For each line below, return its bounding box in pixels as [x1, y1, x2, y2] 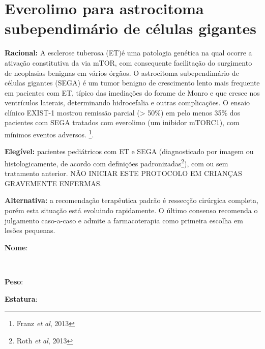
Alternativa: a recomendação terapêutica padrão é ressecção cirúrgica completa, [5, 195, 258, 206]
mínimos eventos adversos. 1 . [5, 128, 94, 139]
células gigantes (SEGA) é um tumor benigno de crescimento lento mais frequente [5, 77, 260, 88]
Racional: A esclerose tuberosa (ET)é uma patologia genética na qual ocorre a [5, 47, 252, 58]
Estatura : [5, 293, 38, 304]
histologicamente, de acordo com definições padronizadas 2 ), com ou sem [5, 156, 228, 168]
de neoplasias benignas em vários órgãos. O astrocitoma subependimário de [5, 67, 239, 78]
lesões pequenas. [5, 225, 55, 236]
